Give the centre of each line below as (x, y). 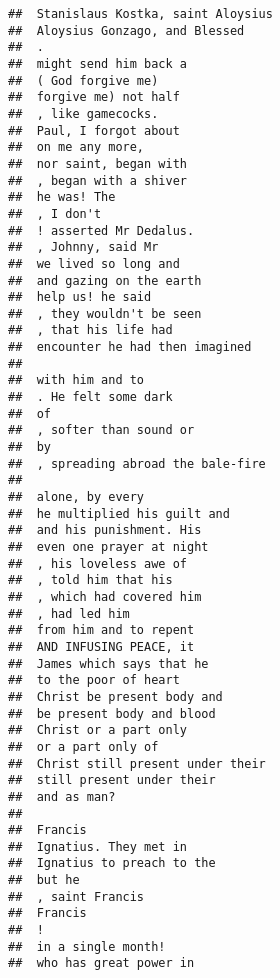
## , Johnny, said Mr (83, 247)
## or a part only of (83, 746)
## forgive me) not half (94, 97)
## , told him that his (90, 580)
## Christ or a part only (97, 730)
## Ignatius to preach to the (112, 863)
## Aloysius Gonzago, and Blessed (126, 30)
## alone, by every (76, 497)
